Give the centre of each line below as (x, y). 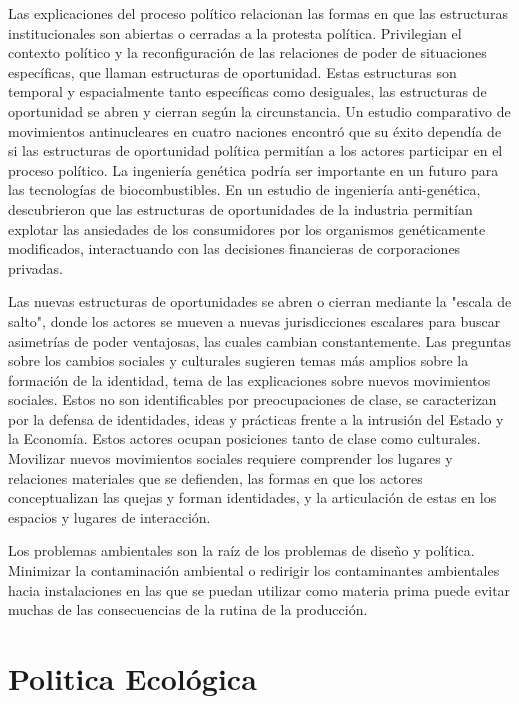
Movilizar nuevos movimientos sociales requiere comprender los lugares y (230, 458)
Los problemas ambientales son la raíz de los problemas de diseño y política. (241, 550)
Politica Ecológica (132, 678)
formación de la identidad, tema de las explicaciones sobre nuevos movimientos (249, 379)
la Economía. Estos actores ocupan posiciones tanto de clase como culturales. (244, 438)
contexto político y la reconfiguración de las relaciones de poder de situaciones (247, 52)
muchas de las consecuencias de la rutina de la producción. (188, 609)
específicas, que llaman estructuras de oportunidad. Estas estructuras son (232, 71)
